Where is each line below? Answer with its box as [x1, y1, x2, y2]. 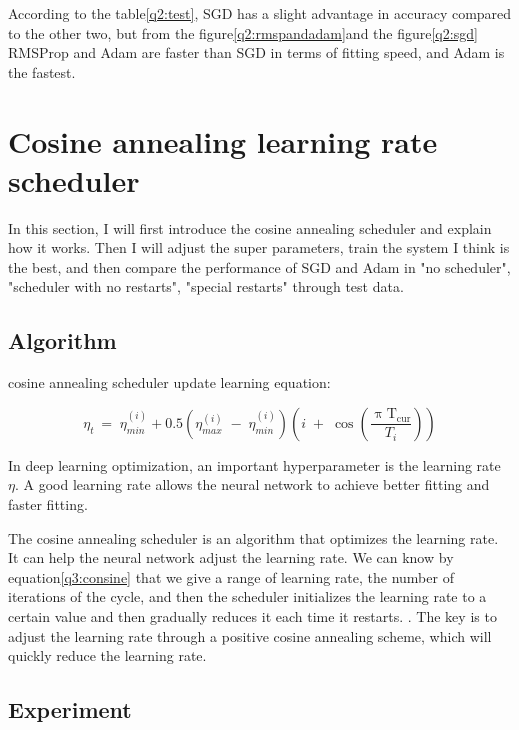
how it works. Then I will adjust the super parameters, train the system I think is [8, 237, 510, 258]
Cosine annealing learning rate [8, 120, 438, 161]
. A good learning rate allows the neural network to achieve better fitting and [14, 474, 490, 495]
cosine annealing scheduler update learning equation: [8, 372, 331, 393]
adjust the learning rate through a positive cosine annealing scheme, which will [8, 625, 492, 646]
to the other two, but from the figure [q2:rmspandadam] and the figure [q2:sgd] [8, 22, 478, 43]
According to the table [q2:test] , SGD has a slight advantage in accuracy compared [8, 3, 512, 23]
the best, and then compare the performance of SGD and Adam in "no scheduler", [8, 256, 511, 277]
